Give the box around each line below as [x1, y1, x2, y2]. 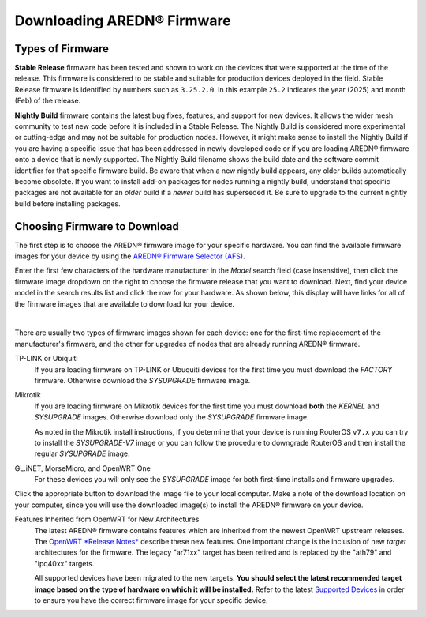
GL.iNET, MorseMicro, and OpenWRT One [14, 463, 151, 473]
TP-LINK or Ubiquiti [14, 354, 78, 363]
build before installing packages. [14, 198, 121, 209]
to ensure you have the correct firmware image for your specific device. [34, 595, 268, 604]
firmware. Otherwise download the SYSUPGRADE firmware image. [34, 375, 251, 385]
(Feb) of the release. [14, 96, 81, 106]
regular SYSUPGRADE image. [34, 449, 130, 458]
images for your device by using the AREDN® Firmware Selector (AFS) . [14, 251, 245, 261]
